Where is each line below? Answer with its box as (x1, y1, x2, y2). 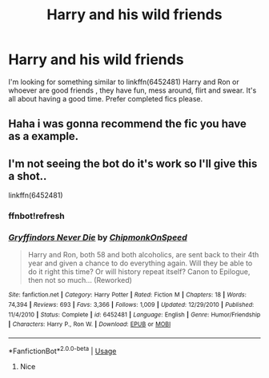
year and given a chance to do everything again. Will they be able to (27, 258, 253, 269)
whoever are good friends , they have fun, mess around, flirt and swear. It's (8, 86, 257, 95)
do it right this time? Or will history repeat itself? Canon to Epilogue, (27, 267, 251, 277)
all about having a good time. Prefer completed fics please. (8, 94, 203, 103)
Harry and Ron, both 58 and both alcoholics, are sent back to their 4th (27, 250, 259, 260)
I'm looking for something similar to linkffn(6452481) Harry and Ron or (8, 77, 239, 86)
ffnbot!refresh (8, 210, 66, 221)
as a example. (8, 129, 79, 143)
